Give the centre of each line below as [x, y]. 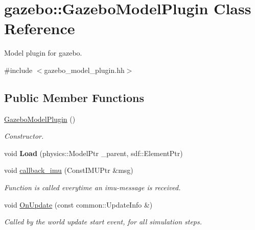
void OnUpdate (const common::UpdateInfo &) [78, 204]
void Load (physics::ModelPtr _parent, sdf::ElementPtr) [94, 153]
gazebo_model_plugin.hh [84, 70]
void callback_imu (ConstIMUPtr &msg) [69, 170]
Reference [40, 28]
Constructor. [24, 136]
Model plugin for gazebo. [43, 53]
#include [18, 70]
